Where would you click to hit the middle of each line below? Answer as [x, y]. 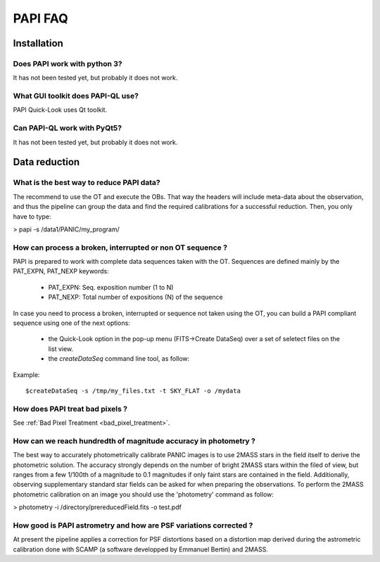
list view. [61, 349]
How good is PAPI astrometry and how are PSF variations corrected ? [133, 525]
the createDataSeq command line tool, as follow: [119, 359]
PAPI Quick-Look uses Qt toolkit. [60, 110]
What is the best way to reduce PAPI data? [87, 183]
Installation [38, 43]
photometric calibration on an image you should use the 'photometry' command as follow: [144, 494]
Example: [26, 375]
